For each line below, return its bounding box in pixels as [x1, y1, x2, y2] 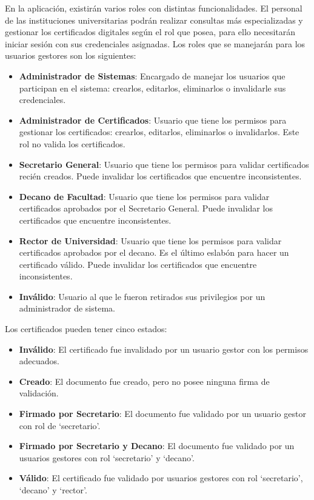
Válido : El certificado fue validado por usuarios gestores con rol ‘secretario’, [19, 472, 303, 484]
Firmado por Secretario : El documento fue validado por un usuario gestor [19, 407, 306, 420]
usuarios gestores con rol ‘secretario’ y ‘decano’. [19, 451, 195, 464]
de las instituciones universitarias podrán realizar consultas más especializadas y [5, 13, 303, 26]
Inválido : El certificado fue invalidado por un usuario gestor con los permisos [19, 342, 309, 355]
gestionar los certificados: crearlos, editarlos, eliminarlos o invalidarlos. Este [19, 125, 299, 138]
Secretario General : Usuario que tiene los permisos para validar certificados [19, 158, 309, 170]
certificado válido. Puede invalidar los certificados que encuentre [19, 258, 257, 270]
